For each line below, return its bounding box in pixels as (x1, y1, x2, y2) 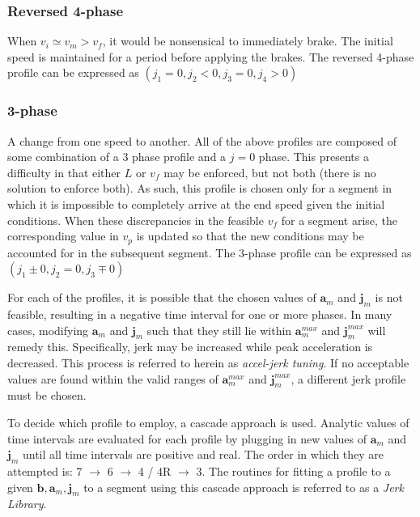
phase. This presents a (258, 148, 369, 165)
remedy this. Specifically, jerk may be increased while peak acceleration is (7, 338, 373, 355)
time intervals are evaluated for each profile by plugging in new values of (7, 430, 367, 447)
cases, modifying (7, 321, 89, 338)
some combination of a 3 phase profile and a (7, 148, 227, 165)
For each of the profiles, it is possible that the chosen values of (7, 289, 316, 306)
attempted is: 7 (7, 462, 83, 479)
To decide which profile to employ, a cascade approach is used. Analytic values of (7, 414, 409, 430)
